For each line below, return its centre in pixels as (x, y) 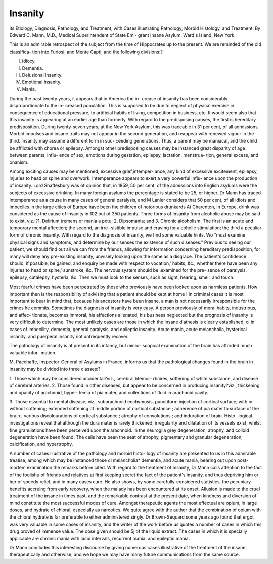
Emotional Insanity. (42, 82)
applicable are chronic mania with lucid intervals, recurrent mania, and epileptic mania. (100, 538)
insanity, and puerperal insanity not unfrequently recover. (69, 336)
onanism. (19, 162)
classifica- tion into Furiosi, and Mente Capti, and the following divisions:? (86, 52)
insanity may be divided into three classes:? (55, 369)
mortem (18, 467)
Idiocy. (29, 61)
